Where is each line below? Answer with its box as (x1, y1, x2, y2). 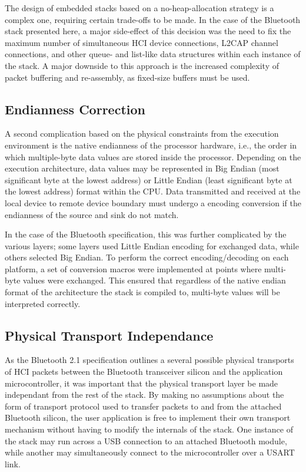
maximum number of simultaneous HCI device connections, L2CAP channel (5, 36, 278, 48)
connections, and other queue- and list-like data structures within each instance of (5, 48, 301, 60)
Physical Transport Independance (5, 326, 214, 344)
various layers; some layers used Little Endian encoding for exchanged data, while (5, 239, 299, 252)
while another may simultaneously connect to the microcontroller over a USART (5, 446, 295, 458)
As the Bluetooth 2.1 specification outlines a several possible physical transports (5, 354, 294, 366)
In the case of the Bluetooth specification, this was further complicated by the (5, 228, 287, 240)
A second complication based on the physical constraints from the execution (5, 127, 279, 140)
